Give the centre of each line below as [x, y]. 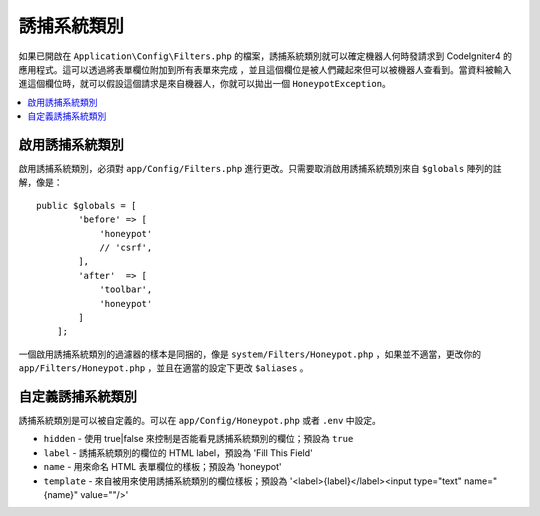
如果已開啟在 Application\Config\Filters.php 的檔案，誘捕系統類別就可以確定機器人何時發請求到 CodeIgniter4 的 [265, 56]
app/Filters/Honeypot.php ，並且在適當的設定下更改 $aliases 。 [163, 368]
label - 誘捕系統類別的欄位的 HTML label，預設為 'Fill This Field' [178, 452]
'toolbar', [126, 289]
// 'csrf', [126, 247]
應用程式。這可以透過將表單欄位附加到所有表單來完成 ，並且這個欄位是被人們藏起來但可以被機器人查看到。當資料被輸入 [265, 69]
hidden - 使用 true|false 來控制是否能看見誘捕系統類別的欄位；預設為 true [198, 439]
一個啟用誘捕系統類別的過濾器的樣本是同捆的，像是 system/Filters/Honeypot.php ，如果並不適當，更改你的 [250, 354]
